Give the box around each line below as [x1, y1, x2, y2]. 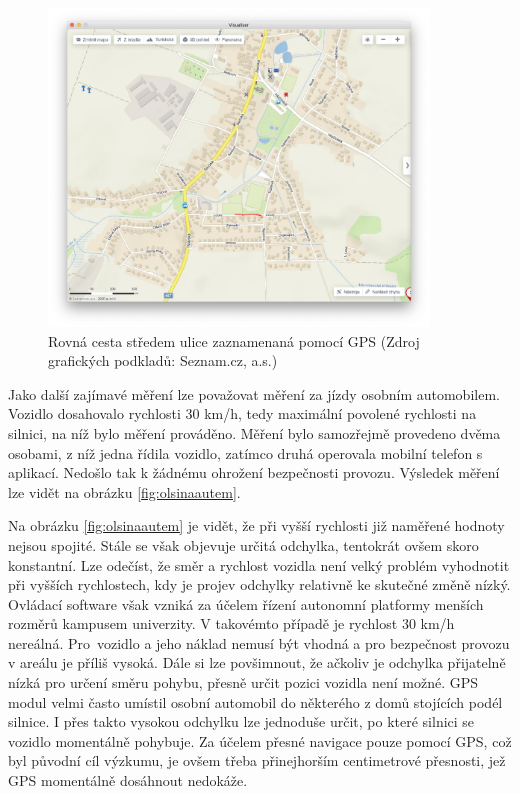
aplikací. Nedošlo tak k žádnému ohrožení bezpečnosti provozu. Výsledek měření [8, 462, 500, 483]
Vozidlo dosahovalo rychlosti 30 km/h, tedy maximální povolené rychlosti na [8, 403, 477, 424]
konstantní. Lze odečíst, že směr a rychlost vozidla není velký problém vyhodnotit [8, 554, 510, 575]
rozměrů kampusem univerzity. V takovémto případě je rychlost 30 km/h [8, 613, 455, 634]
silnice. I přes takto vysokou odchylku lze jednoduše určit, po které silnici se [8, 711, 475, 732]
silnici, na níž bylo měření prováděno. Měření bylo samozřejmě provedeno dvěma [8, 422, 501, 443]
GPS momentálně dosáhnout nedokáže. [8, 770, 248, 791]
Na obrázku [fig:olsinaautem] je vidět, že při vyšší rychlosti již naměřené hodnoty [8, 515, 505, 536]
